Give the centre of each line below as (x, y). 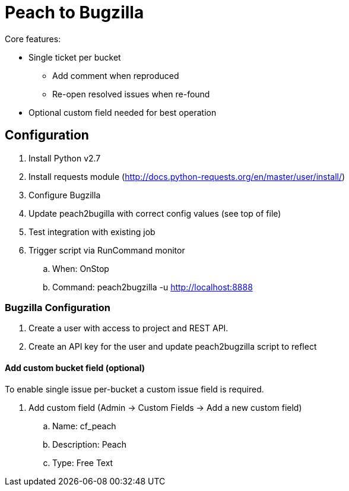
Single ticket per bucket (75, 57)
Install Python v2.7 (65, 158)
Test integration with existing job (92, 232)
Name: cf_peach (84, 426)
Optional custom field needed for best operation (123, 112)
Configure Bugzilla (65, 195)
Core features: (33, 39)
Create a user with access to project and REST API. (129, 328)
